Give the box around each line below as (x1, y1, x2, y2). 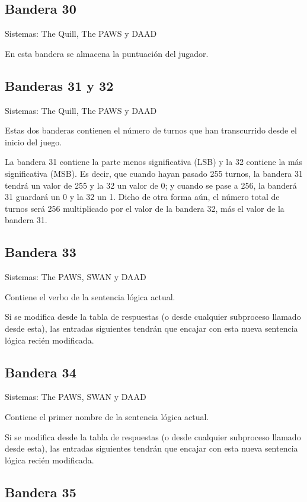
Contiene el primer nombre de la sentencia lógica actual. (5, 410, 209, 422)
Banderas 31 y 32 (5, 76, 114, 94)
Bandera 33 (5, 243, 76, 261)
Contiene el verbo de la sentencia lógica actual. (5, 290, 175, 303)
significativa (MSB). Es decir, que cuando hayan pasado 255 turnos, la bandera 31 (5, 167, 303, 179)
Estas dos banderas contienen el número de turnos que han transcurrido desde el (5, 124, 297, 136)
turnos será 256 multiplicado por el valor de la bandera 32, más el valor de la (5, 202, 284, 214)
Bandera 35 (5, 482, 76, 501)
